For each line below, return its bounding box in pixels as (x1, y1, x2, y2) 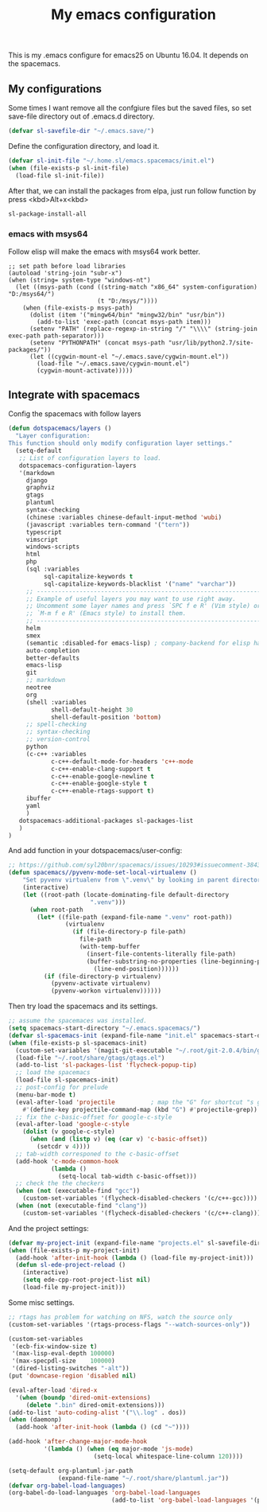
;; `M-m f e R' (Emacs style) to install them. (25, 610, 187, 618)
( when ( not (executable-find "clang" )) (15, 1202, 148, 1210)
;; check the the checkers (15, 1179, 105, 1187)
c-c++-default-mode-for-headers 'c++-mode (50, 758, 194, 766)
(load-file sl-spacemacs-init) (15, 1076, 119, 1084)
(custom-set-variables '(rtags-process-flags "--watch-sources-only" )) (8, 1320, 250, 1328)
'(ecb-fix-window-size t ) (11, 1342, 98, 1350)
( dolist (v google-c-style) (22, 1128, 115, 1136)
